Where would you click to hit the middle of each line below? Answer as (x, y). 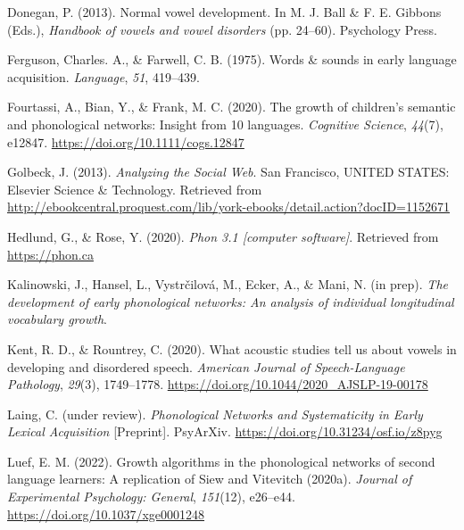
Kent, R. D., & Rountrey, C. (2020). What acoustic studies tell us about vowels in (232, 348)
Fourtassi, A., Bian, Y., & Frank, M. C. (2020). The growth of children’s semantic (232, 107)
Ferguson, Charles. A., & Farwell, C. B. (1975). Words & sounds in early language (232, 59)
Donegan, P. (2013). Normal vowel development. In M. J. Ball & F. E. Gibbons (224, 12)
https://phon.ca (50, 254)
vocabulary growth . (57, 319)
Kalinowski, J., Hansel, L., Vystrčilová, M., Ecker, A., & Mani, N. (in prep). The (228, 284)
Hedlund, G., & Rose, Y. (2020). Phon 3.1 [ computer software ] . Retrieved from (223, 236)
